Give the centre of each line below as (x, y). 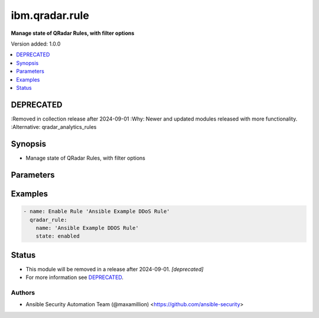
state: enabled (58, 236)
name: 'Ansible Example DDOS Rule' (87, 228)
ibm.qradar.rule (50, 15)
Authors (23, 293)
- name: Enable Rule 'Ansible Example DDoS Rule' (97, 212)
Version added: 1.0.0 (36, 44)
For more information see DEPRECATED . (75, 277)
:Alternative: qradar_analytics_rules (54, 127)
